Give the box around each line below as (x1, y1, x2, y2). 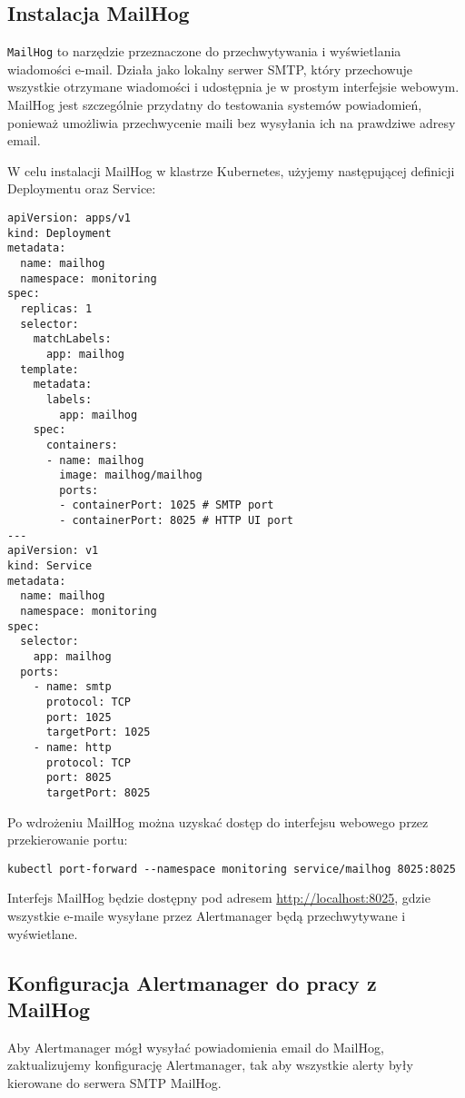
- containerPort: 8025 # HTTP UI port (59, 514, 293, 528)
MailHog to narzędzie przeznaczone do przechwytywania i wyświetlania (7, 42, 401, 61)
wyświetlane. (7, 924, 78, 943)
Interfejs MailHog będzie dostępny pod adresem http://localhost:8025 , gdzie (7, 888, 430, 907)
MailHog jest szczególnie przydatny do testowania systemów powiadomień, (7, 95, 422, 114)
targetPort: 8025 (45, 786, 151, 799)
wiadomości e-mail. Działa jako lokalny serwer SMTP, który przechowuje (7, 59, 412, 78)
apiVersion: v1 (7, 544, 99, 558)
